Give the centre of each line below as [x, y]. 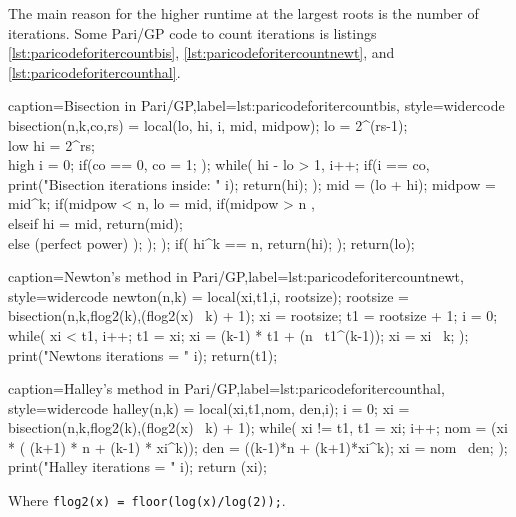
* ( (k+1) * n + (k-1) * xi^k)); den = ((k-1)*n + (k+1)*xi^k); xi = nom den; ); [258, 446]
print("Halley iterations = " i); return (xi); [137, 466]
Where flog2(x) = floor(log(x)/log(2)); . [147, 500]
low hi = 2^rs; [51, 144]
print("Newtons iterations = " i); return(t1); [143, 354]
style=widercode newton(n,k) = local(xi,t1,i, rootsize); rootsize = [208, 295]
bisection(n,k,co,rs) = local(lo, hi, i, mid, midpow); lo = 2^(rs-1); [208, 124]
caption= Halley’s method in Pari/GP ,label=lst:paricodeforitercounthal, [226, 388]
